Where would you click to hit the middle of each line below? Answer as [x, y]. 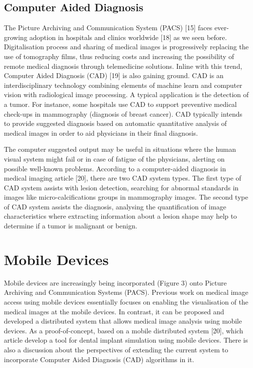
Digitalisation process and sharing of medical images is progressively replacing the [126, 47]
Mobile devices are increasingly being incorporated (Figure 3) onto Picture [115, 282]
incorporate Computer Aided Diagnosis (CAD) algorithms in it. [99, 359]
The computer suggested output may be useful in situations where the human [120, 149]
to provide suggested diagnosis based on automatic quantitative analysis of [116, 123]
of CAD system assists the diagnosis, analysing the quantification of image [115, 206]
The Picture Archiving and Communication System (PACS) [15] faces [108, 28]
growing [16, 37]
